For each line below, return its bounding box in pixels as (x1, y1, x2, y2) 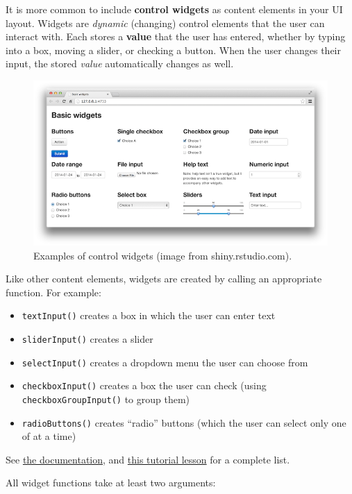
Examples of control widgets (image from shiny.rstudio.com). (33, 248, 292, 262)
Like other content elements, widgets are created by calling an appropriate (6, 271, 322, 286)
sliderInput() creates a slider (22, 331, 153, 346)
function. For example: (6, 284, 101, 299)
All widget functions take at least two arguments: (6, 475, 216, 490)
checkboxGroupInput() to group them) (22, 391, 190, 406)
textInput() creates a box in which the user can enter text (22, 308, 276, 323)
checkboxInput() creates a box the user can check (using (22, 378, 267, 393)
